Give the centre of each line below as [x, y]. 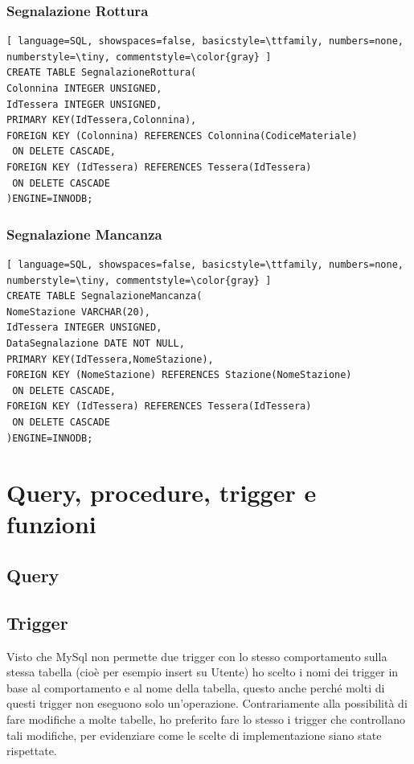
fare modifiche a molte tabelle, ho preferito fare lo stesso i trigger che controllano [206, 719]
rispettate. [32, 751]
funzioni [51, 524]
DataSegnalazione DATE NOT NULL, [96, 343]
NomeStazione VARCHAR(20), [78, 312]
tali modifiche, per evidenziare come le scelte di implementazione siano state [194, 735]
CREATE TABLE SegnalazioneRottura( [102, 73]
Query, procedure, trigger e [162, 493]
